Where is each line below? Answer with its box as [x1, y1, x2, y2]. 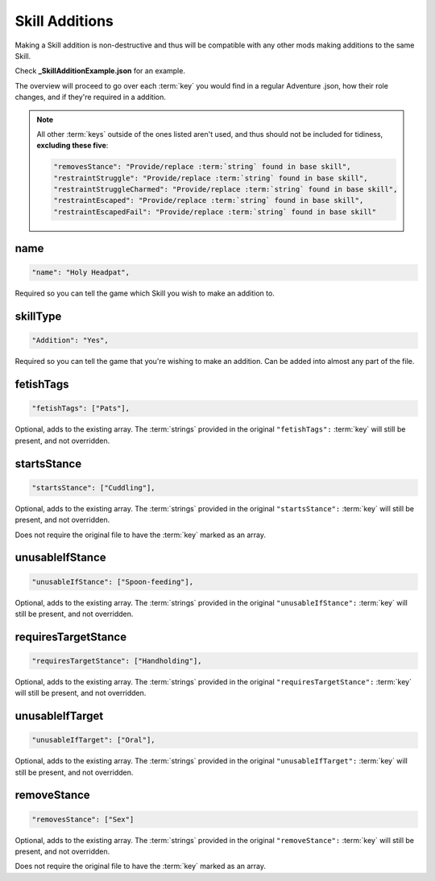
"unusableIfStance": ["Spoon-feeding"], [31, 577, 193, 586]
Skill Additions [14, 12, 114, 30]
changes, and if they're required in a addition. [14, 93, 167, 102]
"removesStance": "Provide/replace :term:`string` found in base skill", [53, 162, 351, 172]
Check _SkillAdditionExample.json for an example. [14, 66, 185, 76]
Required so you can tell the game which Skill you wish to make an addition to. [14, 288, 275, 298]
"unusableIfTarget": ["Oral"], [31, 735, 156, 745]
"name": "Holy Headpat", [31, 268, 130, 277]
